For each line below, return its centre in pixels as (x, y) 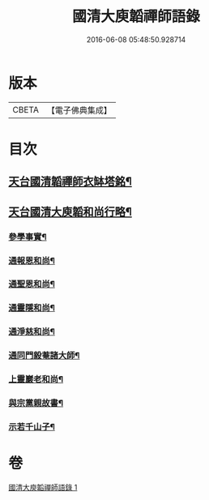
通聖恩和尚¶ (32, 284)
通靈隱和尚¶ (32, 308)
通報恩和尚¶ (32, 260)
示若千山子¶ (32, 426)
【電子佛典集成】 (79, 110)
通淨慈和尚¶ (32, 331)
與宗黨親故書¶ (36, 404)
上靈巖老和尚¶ (36, 379)
